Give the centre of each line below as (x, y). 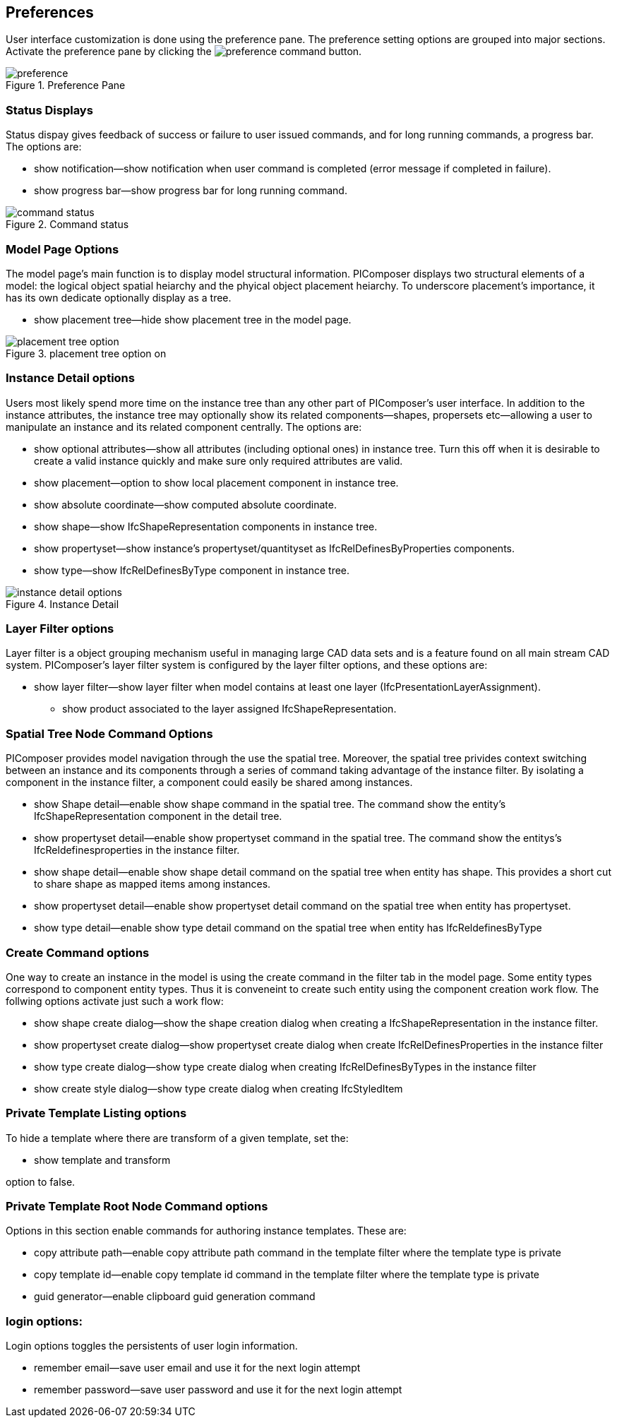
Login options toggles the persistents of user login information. (152, 1346)
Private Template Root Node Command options (137, 1207)
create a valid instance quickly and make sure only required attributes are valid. (218, 460)
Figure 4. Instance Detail (62, 604)
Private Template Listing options (96, 1113)
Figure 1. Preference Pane (66, 85)
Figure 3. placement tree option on (86, 353)
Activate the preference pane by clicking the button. (184, 52)
